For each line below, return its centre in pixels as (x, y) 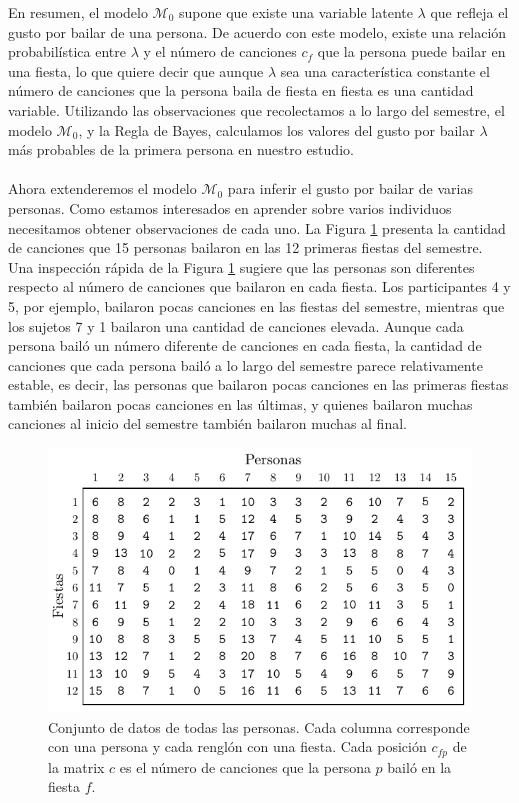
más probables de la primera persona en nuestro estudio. (181, 149)
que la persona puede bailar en (411, 51)
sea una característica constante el (385, 70)
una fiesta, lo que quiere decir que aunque (136, 70)
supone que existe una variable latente (296, 12)
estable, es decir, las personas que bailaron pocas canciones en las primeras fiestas (258, 384)
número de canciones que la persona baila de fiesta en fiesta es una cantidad (241, 90)
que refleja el (469, 12)
